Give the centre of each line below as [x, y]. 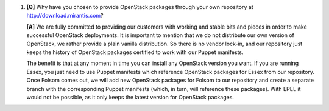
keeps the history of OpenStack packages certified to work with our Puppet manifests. [135, 52]
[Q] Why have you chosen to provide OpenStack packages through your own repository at [140, 7]
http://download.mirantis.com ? [65, 16]
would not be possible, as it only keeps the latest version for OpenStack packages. [130, 97]
